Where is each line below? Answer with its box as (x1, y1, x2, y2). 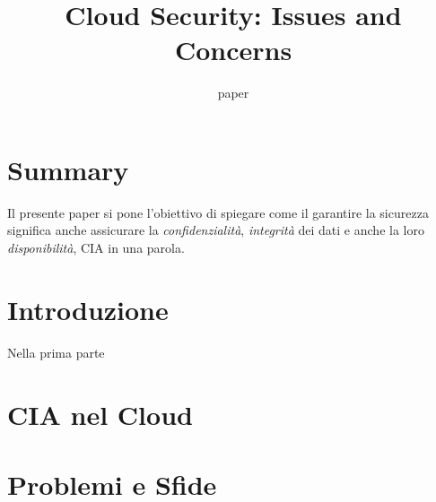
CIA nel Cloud (7, 395, 193, 432)
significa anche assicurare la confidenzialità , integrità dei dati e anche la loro (7, 221, 424, 239)
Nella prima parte (7, 342, 105, 361)
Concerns (174, 31, 292, 68)
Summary (7, 151, 129, 187)
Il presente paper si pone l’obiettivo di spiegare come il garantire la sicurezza (7, 203, 429, 221)
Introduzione (7, 290, 169, 327)
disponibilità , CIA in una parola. (7, 238, 185, 257)
